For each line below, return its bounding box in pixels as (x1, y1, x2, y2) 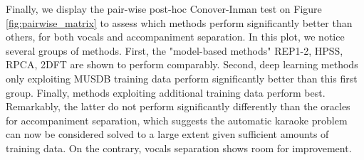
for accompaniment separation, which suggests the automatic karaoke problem (6, 112, 348, 127)
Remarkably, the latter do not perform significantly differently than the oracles (6, 99, 350, 114)
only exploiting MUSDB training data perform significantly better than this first (6, 70, 358, 85)
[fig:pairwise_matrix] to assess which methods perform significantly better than (6, 15, 353, 30)
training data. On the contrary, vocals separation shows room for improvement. (6, 140, 352, 155)
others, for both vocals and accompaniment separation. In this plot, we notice (6, 29, 345, 44)
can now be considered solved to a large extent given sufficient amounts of (6, 127, 329, 142)
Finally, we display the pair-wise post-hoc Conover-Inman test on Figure (6, 1, 322, 16)
